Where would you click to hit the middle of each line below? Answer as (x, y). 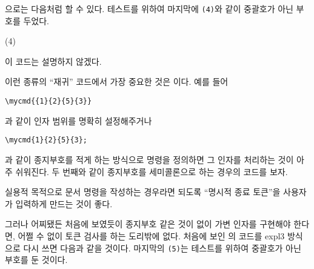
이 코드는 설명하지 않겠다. (53, 61)
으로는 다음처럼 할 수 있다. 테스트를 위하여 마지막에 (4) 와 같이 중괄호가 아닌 (149, 8)
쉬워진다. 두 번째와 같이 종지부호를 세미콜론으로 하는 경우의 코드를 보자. (152, 171)
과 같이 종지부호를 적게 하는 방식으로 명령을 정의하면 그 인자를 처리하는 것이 (149, 159)
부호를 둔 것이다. (36, 260)
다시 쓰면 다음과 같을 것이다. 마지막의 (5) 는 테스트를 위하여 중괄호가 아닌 (162, 247)
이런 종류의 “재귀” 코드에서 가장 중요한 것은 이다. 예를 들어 (117, 81)
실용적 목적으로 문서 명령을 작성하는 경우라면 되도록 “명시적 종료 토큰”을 (143, 192)
